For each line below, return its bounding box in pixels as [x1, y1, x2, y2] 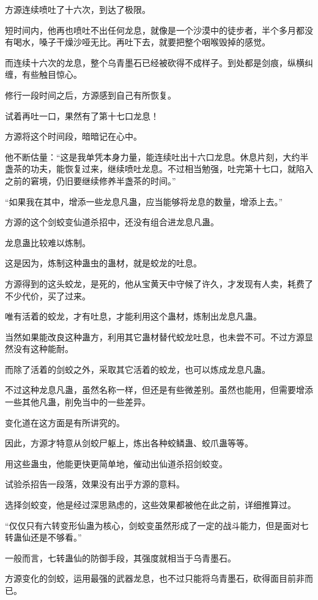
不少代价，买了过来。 [5, 289, 91, 302]
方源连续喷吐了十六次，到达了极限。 [5, 3, 150, 15]
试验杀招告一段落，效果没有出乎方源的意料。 [5, 478, 185, 490]
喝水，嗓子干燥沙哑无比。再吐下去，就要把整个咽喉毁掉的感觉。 [13, 36, 270, 48]
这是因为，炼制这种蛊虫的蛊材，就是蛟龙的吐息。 [5, 257, 202, 269]
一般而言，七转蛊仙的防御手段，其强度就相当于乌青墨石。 [5, 551, 236, 564]
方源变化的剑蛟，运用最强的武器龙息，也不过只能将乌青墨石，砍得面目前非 [5, 572, 305, 585]
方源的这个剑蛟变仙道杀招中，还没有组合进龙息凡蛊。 [5, 216, 219, 228]
